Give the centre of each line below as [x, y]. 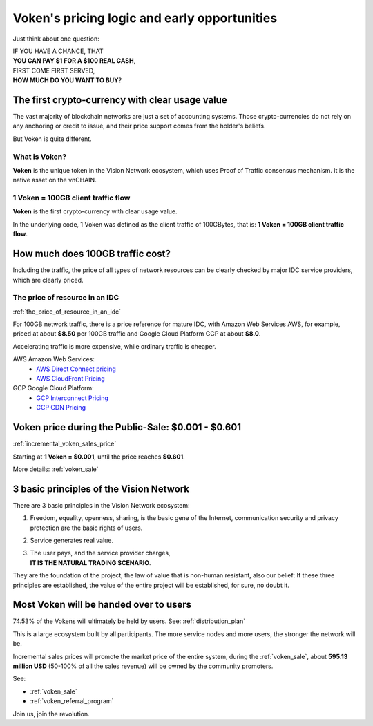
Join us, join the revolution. [51, 714]
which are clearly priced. [48, 280]
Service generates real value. [72, 540]
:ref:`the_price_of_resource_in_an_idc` [67, 312]
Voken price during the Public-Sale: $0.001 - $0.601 [127, 427]
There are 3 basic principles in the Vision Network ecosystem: [101, 505]
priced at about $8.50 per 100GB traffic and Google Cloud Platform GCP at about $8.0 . [137, 334]
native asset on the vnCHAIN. [55, 180]
